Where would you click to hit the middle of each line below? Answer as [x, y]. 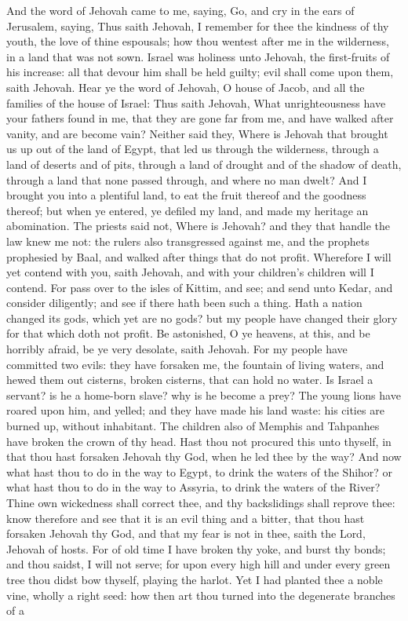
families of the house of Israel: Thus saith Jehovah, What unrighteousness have [196, 102]
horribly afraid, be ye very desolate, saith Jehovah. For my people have [177, 349]
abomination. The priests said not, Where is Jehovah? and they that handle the [199, 226]
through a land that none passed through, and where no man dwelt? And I [187, 179]
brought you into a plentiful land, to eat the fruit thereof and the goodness [186, 195]
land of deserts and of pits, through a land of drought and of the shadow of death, [204, 164]
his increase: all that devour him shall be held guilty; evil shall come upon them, [200, 72]
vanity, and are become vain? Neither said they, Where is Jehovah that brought [197, 133]
